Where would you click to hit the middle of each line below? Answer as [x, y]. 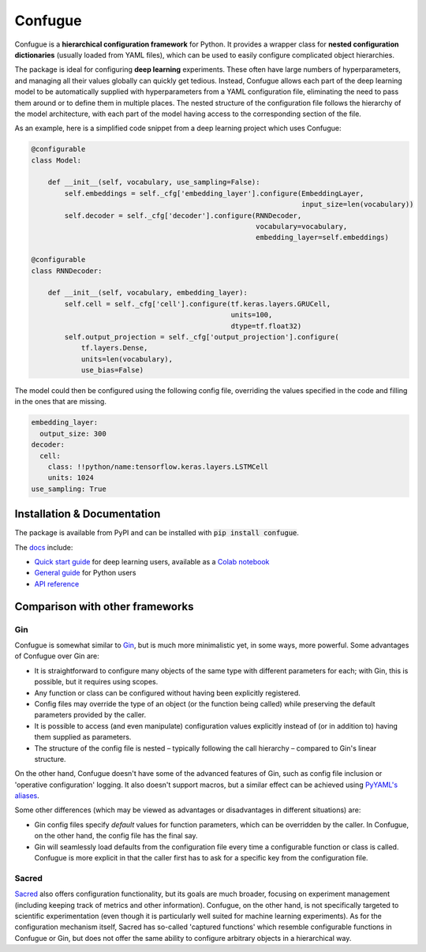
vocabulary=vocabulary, [301, 226]
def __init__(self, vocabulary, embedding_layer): [148, 293]
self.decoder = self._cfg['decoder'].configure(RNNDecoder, [183, 216]
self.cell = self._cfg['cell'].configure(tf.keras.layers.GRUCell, [198, 304]
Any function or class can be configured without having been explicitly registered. [168, 693]
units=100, [252, 315]
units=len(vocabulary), [127, 359]
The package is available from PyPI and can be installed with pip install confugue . [157, 533]
